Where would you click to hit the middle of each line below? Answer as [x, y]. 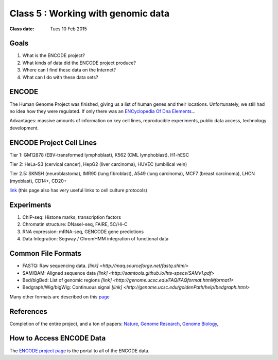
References [28, 311]
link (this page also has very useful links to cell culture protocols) [79, 191]
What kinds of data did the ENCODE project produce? [79, 63]
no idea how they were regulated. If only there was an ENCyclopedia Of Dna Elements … [102, 111]
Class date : [22, 29]
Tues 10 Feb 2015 [68, 29]
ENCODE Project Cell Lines [53, 143]
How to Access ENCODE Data [58, 338]
